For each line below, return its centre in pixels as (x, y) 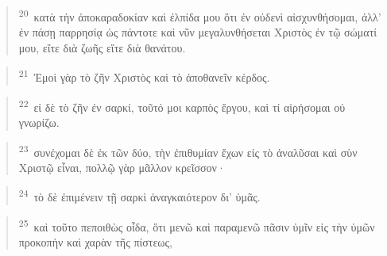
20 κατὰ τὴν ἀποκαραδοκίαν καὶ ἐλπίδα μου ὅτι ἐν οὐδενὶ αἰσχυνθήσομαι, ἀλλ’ (200, 15)
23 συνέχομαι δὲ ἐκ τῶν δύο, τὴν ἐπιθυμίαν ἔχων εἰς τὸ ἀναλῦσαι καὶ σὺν (188, 151)
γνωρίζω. (39, 122)
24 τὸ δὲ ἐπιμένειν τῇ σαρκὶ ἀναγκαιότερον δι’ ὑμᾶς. (139, 196)
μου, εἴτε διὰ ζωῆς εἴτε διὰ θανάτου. (102, 47)
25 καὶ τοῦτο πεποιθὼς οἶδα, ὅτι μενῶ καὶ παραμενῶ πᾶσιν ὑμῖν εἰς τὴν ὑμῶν (197, 225)
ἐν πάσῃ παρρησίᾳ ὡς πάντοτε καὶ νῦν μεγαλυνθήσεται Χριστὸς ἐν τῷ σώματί (198, 32)
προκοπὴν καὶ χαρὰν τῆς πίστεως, (95, 241)
